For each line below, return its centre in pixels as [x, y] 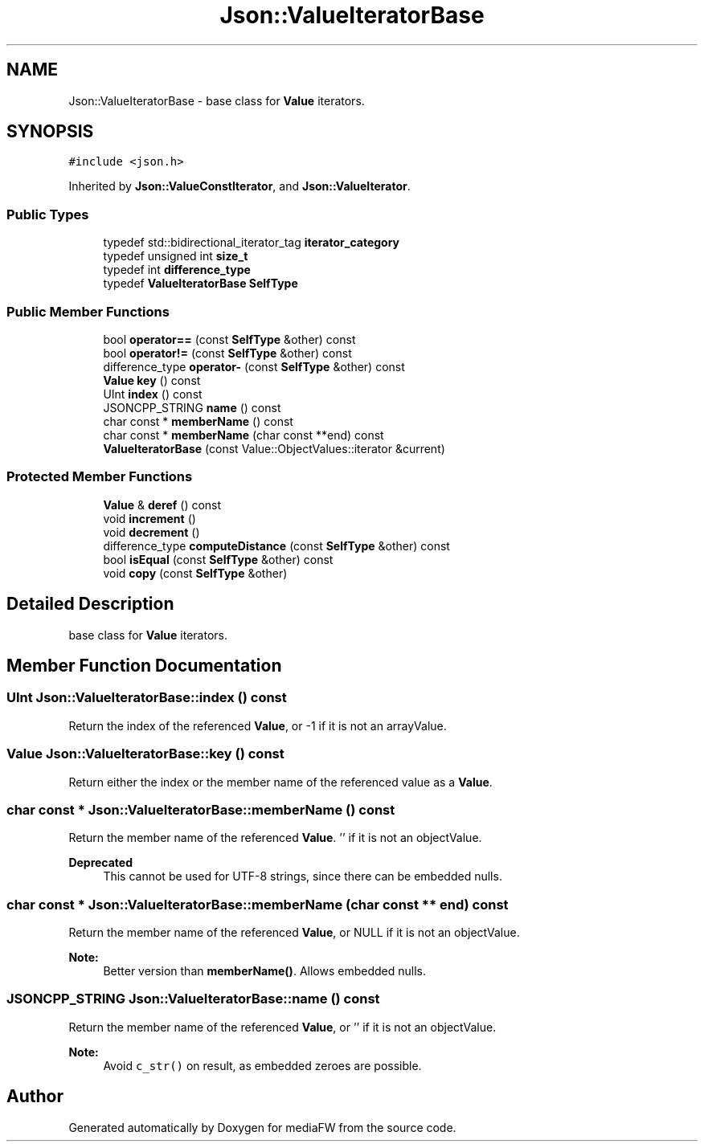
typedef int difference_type [177, 270]
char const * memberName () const [198, 421]
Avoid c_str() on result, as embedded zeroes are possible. [262, 1065]
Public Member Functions [88, 311]
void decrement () [151, 532]
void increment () [149, 518]
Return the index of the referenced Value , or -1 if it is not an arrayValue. [258, 725]
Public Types [48, 214]
